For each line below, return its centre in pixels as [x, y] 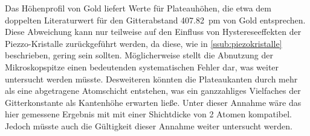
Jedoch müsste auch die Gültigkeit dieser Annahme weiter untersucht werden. [149, 125]
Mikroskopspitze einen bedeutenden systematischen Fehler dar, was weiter [142, 66]
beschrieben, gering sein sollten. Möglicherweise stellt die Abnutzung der [139, 55]
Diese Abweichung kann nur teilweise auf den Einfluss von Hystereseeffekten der [153, 32]
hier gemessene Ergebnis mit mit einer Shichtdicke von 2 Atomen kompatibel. [148, 114]
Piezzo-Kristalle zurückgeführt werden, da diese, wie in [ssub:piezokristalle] [144, 43]
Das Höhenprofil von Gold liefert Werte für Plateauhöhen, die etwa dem [138, 8]
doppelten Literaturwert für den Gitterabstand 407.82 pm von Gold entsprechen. [155, 20]
